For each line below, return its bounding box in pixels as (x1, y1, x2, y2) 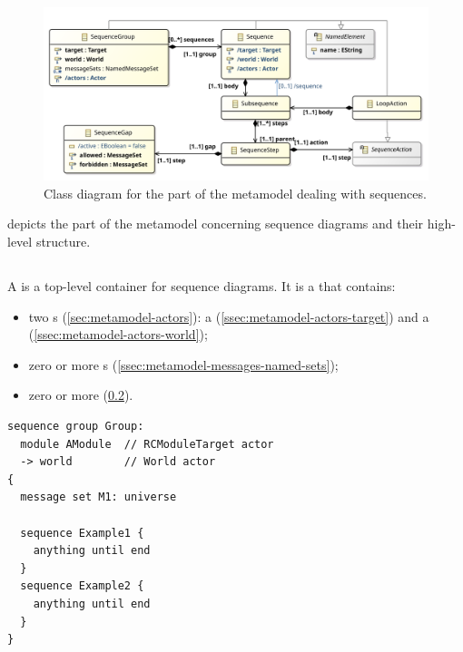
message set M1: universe (20, 491, 177, 504)
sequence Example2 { (20, 579, 144, 593)
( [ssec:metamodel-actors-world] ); (28, 325, 208, 344)
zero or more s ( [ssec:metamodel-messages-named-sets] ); (28, 355, 339, 374)
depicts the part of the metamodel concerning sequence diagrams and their (7, 214, 424, 233)
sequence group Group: (7, 420, 144, 433)
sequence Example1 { (20, 526, 144, 540)
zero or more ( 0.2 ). (28, 385, 133, 404)
